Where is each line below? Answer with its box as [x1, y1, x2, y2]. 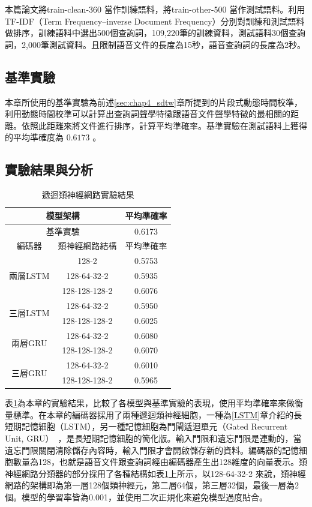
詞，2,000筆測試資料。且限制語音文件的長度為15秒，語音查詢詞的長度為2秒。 [5, 38, 305, 50]
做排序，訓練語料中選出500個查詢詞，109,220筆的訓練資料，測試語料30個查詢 [5, 26, 305, 39]
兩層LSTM [9, 269, 50, 282]
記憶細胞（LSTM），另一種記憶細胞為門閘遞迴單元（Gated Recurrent [21, 420, 288, 433]
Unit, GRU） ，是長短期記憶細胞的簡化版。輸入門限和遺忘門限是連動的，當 [5, 431, 302, 444]
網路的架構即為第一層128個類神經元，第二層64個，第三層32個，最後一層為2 [5, 479, 299, 491]
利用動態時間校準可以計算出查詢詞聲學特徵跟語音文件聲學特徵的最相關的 [5, 107, 290, 120]
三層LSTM [9, 307, 50, 319]
